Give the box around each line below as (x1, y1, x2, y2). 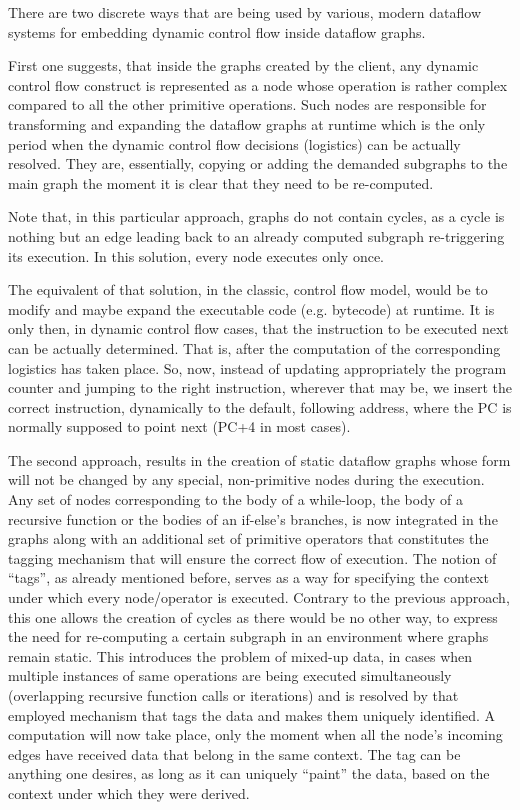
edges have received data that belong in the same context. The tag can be (8, 743, 461, 764)
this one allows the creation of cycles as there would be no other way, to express (8, 606, 498, 627)
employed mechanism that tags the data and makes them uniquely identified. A (8, 704, 496, 725)
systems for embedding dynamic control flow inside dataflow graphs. (8, 21, 426, 42)
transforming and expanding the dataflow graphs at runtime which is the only (8, 113, 486, 134)
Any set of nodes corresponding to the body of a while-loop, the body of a (8, 489, 463, 510)
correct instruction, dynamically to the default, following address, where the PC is (8, 396, 512, 417)
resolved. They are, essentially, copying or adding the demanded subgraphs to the (8, 153, 508, 174)
